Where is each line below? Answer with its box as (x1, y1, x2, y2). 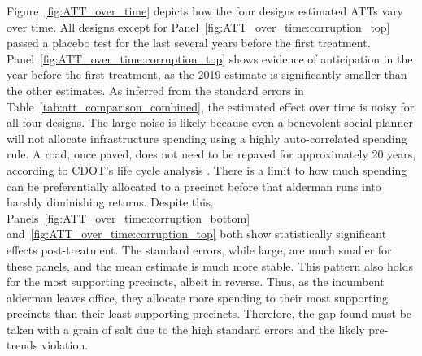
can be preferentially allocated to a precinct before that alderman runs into (7, 177, 381, 194)
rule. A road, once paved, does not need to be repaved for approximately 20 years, (7, 145, 416, 163)
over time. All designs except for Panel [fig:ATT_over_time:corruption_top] (7, 18, 390, 35)
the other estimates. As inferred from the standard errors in (7, 81, 304, 98)
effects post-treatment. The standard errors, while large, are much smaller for (7, 241, 392, 258)
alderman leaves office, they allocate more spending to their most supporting (7, 289, 389, 306)
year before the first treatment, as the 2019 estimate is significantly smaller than (7, 66, 407, 83)
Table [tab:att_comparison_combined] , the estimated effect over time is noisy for (7, 98, 415, 115)
